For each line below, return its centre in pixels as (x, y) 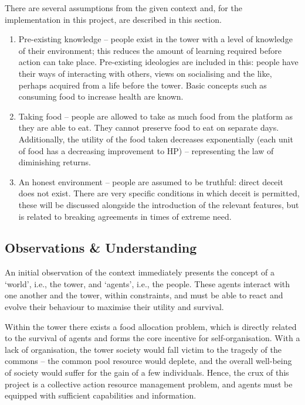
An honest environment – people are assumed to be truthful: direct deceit (151, 181)
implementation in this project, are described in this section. (113, 19)
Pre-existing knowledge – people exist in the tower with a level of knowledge (155, 39)
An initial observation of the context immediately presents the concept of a (140, 272)
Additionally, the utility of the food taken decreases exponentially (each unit (156, 139)
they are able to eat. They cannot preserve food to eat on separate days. (149, 127)
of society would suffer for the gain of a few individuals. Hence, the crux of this (147, 372)
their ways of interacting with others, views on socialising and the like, (145, 73)
